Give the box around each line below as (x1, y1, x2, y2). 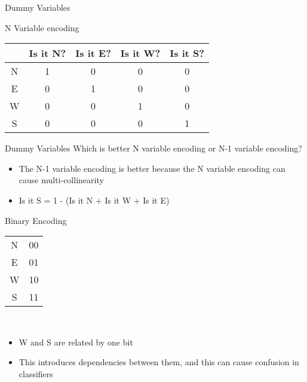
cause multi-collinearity (19, 174, 104, 186)
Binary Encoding (5, 214, 67, 226)
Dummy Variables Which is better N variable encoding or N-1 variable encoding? (5, 142, 302, 154)
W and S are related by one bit (19, 335, 133, 348)
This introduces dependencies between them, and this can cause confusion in (19, 356, 299, 368)
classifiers (19, 367, 53, 380)
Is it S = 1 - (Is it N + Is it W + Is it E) (19, 193, 170, 206)
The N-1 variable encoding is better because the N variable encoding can (19, 162, 285, 174)
